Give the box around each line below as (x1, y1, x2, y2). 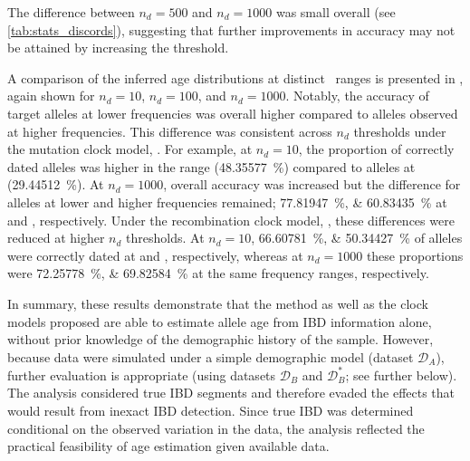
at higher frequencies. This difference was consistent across (7, 121, 332, 140)
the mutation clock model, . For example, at (7, 139, 253, 158)
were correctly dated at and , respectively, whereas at (7, 245, 303, 264)
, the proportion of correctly (298, 139, 455, 158)
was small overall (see (275, 3, 396, 21)
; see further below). (345, 365, 457, 384)
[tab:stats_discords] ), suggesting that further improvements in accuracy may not (7, 20, 456, 39)
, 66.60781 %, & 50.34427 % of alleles (251, 228, 463, 247)
